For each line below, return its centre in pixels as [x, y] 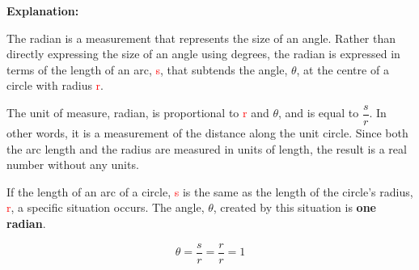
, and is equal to [319, 113]
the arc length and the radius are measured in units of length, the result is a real [207, 148]
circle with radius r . [55, 85]
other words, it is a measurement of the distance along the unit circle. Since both [207, 133]
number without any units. [73, 165]
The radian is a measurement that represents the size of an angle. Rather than [201, 38]
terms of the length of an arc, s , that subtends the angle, [147, 69]
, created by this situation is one [294, 207]
